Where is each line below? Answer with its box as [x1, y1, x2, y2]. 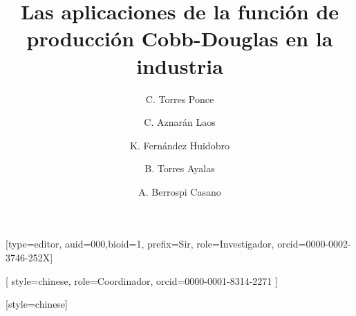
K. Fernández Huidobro [130, 138, 229, 152]
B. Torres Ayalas [144, 161, 215, 176]
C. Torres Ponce [145, 91, 214, 106]
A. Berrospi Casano [138, 184, 221, 198]
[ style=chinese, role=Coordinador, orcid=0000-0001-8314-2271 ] [6, 273, 278, 288]
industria [136, 51, 223, 80]
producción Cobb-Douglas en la [26, 24, 333, 53]
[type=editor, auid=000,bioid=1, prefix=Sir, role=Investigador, [6, 236, 274, 251]
